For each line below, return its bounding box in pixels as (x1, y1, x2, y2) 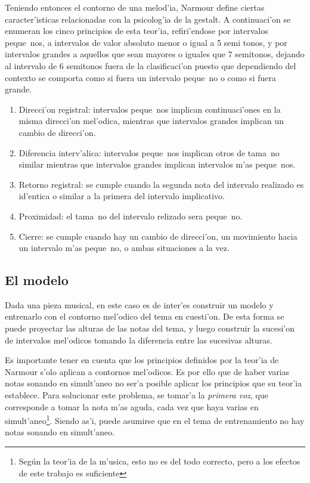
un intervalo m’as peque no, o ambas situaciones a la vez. (18, 241, 230, 254)
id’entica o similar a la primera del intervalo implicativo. (18, 190, 225, 202)
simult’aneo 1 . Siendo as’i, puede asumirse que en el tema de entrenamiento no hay (5, 413, 305, 426)
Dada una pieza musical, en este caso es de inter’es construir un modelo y (5, 298, 274, 311)
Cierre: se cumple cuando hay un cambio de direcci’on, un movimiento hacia (18, 230, 297, 242)
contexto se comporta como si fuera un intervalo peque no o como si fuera (5, 71, 276, 83)
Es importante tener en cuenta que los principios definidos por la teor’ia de (5, 354, 279, 366)
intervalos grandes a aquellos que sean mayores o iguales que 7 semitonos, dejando (5, 48, 305, 60)
